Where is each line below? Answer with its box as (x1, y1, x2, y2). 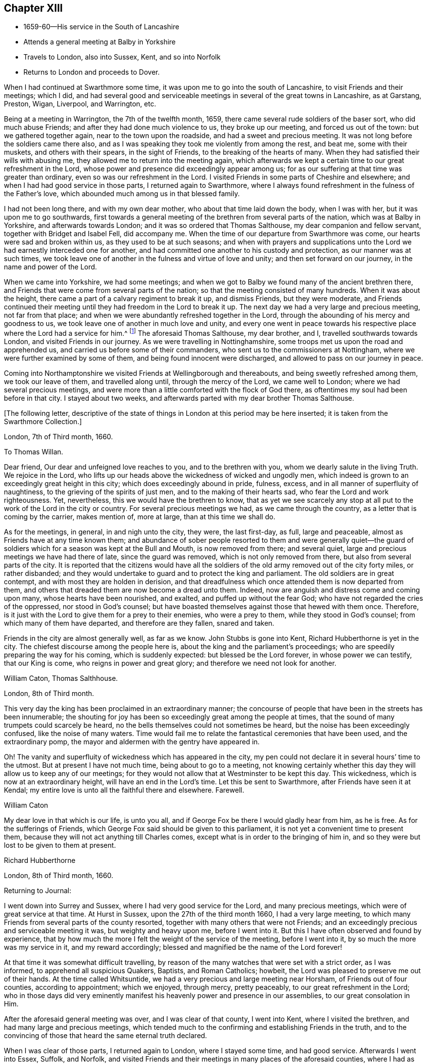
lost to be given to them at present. (4, 841, 116, 850)
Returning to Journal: (4, 886, 72, 895)
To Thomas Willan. (4, 448, 63, 456)
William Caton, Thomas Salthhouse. (4, 674, 118, 683)
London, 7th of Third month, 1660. (4, 432, 113, 441)
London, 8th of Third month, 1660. (4, 871, 114, 880)
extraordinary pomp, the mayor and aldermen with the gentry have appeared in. (4, 737, 260, 746)
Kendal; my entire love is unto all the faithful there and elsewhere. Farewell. (4, 786, 244, 795)
